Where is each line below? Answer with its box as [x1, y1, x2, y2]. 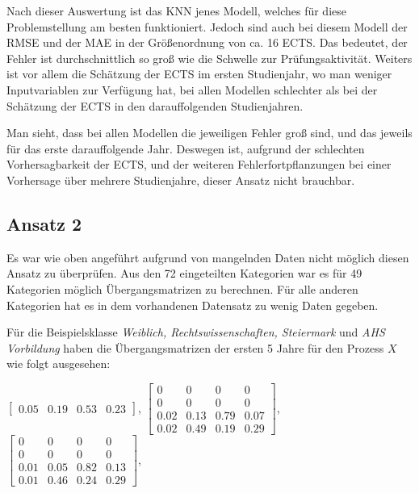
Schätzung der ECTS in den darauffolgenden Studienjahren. [6, 97, 304, 114]
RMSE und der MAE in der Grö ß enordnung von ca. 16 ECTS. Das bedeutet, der [6, 34, 408, 51]
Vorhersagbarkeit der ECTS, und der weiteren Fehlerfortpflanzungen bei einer [6, 156, 392, 173]
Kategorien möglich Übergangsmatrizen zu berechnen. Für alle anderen [6, 280, 358, 297]
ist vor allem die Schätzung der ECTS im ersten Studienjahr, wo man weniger [6, 65, 392, 82]
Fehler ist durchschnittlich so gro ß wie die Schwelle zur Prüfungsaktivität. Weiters [6, 49, 413, 66]
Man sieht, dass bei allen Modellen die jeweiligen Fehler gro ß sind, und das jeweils [6, 124, 413, 141]
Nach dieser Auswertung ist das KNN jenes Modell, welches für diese [6, 2, 346, 19]
